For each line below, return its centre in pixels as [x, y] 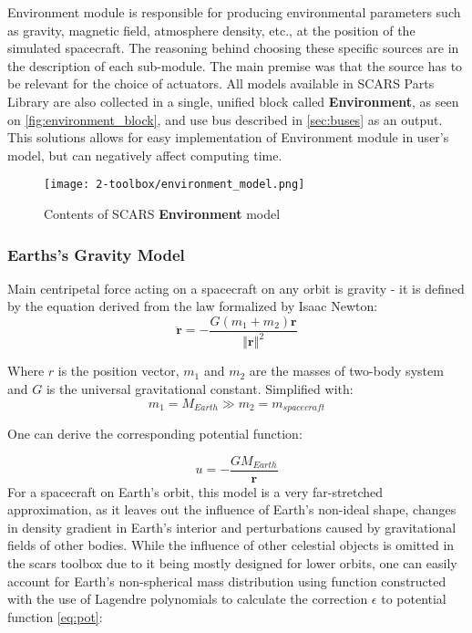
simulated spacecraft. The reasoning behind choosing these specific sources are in [233, 48]
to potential [414, 599]
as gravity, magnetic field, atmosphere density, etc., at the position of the [211, 30]
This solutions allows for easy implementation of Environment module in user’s [228, 137]
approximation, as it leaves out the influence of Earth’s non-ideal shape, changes [232, 509]
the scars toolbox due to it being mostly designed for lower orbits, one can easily [232, 563]
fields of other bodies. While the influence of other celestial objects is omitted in [231, 545]
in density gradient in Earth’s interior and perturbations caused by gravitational [232, 527]
